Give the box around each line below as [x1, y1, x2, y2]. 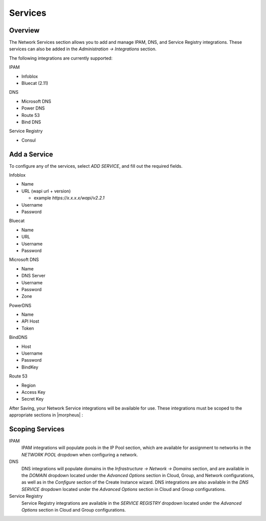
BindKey [21, 364, 39, 370]
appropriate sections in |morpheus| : [9, 412, 83, 418]
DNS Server [21, 273, 46, 279]
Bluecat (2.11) [21, 80, 49, 86]
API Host [21, 318, 39, 324]
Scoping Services [9, 425, 65, 433]
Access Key [21, 389, 46, 395]
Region [21, 382, 36, 388]
